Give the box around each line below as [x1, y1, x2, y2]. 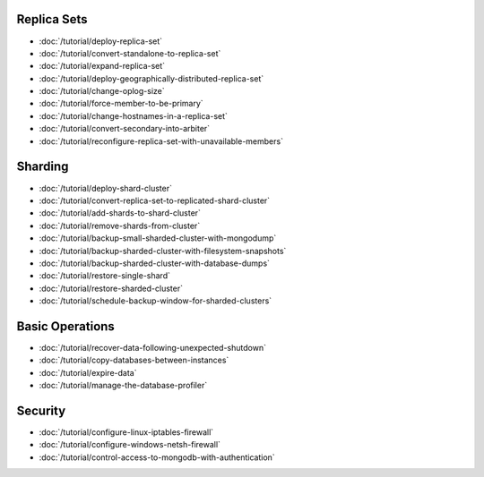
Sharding [16, 159, 69, 175]
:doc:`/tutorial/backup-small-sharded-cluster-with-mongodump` [39, 233, 277, 243]
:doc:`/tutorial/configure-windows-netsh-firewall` [39, 439, 221, 450]
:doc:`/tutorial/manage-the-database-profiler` [39, 380, 208, 391]
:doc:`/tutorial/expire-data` [39, 367, 137, 378]
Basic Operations [16, 319, 116, 334]
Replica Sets [16, 12, 88, 27]
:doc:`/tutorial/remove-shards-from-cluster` [39, 220, 201, 231]
